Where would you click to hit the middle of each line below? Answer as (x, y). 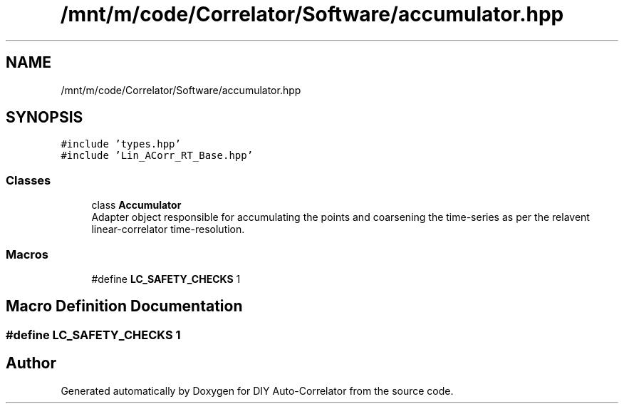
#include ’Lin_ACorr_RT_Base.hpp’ (157, 156)
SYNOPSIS (45, 118)
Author (31, 363)
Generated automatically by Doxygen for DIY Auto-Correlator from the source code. (257, 390)
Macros (27, 254)
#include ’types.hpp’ (121, 144)
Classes (28, 180)
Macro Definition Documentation (124, 306)
